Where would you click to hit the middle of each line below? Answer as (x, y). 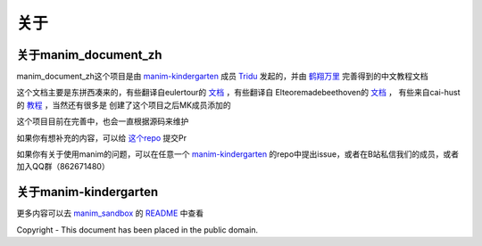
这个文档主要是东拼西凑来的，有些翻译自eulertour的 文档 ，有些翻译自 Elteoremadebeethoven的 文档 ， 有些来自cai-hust (238, 93)
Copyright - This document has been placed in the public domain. (137, 230)
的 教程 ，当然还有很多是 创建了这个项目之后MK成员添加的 (124, 105)
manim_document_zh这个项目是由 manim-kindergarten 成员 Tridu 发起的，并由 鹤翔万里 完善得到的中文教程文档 (222, 77)
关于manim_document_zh (89, 55)
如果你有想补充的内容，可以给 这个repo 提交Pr (102, 137)
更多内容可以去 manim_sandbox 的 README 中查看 (110, 213)
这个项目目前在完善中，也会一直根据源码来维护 (103, 121)
